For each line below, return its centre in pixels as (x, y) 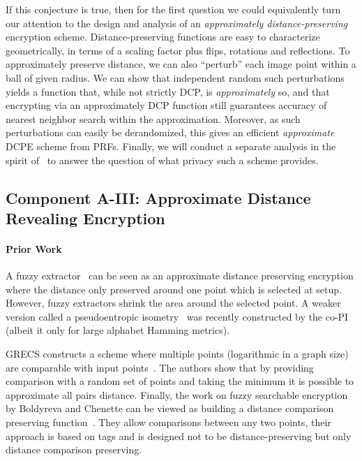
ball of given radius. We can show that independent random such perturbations (175, 77)
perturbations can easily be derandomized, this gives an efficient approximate (170, 132)
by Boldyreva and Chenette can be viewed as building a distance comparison (170, 408)
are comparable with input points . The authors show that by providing (160, 367)
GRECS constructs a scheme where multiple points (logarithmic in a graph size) (177, 354)
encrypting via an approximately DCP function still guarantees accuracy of (166, 105)
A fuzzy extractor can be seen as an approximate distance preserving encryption (180, 276)
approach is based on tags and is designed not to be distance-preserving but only (179, 436)
